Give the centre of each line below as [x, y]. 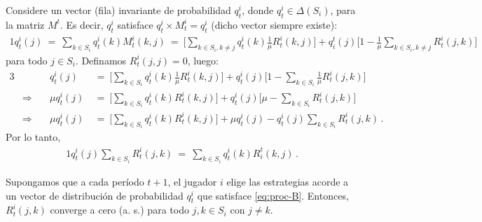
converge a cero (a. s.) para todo [119, 210]
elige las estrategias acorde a [288, 181]
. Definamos [101, 60]
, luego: [203, 60]
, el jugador [192, 181]
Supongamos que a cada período [75, 181]
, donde [258, 10]
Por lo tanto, [33, 137]
